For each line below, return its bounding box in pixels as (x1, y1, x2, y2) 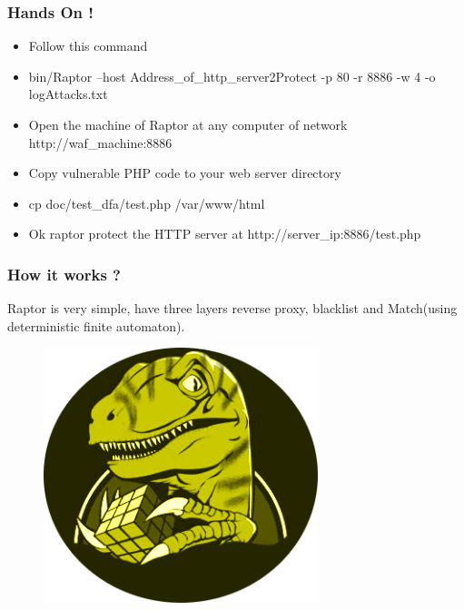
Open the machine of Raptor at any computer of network (28, 115, 348, 133)
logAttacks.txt (28, 84, 108, 103)
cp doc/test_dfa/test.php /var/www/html (28, 193, 265, 212)
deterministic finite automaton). (7, 316, 185, 335)
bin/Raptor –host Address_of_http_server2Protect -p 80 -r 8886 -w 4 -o (28, 66, 436, 85)
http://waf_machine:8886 (28, 133, 173, 152)
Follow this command (28, 36, 148, 55)
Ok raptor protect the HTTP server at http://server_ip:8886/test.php (28, 224, 421, 243)
